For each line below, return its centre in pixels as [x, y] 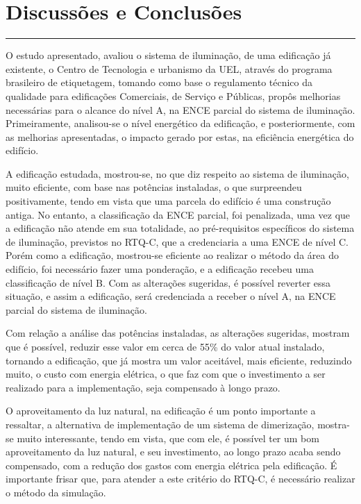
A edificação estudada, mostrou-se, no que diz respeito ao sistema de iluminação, [177, 173]
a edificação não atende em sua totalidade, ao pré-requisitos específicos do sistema [180, 228]
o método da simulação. [56, 492]
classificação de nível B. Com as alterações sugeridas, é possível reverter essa [168, 282]
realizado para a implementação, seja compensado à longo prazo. [143, 387]
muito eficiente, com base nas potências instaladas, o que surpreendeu [154, 187]
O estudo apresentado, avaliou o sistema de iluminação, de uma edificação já [168, 55]
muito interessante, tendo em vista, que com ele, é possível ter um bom [168, 438]
